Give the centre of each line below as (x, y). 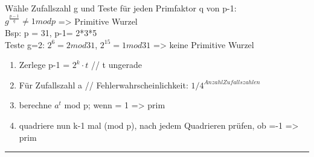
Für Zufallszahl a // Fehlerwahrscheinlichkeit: (104, 85)
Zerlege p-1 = (44, 65)
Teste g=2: (25, 44)
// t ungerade (116, 65)
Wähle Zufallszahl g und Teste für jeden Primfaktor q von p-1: (121, 8)
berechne (35, 105)
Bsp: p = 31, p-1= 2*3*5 (51, 33)
